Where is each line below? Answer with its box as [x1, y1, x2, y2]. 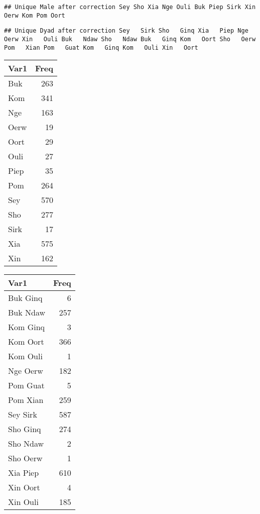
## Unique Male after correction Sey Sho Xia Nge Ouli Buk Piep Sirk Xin [4, 4, 256, 11]
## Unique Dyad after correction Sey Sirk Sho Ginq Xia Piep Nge [4, 27, 248, 35]
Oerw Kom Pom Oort [4, 12, 65, 19]
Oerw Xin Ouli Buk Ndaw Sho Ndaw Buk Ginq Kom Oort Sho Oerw [4, 35, 256, 43]
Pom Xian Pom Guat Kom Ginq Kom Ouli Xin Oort [4, 44, 198, 51]
